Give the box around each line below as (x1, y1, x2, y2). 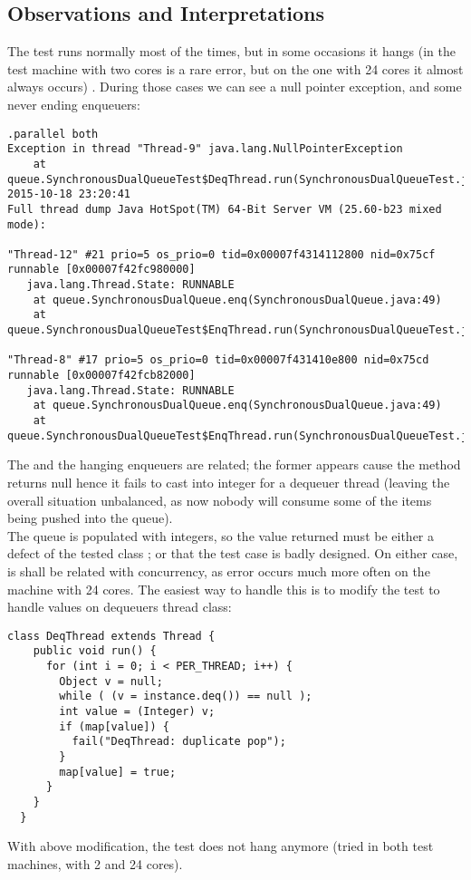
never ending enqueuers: (7, 94, 140, 113)
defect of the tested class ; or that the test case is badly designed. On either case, (7, 544, 458, 563)
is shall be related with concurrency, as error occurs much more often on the (7, 561, 430, 580)
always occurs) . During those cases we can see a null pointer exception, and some (7, 77, 462, 96)
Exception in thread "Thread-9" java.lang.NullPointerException (7, 142, 403, 156)
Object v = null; (59, 674, 163, 688)
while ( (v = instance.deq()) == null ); (59, 690, 312, 703)
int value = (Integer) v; (59, 704, 216, 718)
